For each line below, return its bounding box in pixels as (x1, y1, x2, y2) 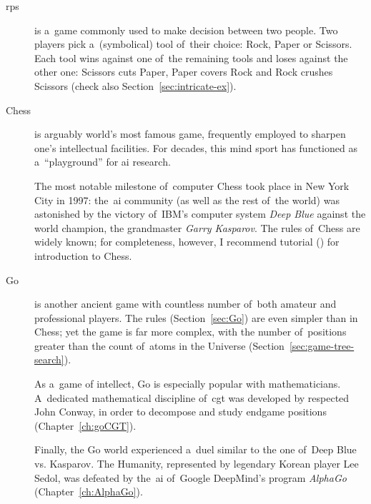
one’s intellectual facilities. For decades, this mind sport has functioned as (34, 140, 357, 155)
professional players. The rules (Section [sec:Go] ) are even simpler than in (34, 310, 358, 325)
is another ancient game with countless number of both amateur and (34, 296, 337, 311)
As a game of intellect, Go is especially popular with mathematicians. (34, 376, 341, 391)
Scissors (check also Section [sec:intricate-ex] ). (34, 78, 237, 93)
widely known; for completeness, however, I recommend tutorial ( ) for (34, 234, 340, 249)
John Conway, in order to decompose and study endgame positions (34, 404, 327, 419)
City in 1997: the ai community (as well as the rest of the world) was (34, 192, 340, 207)
